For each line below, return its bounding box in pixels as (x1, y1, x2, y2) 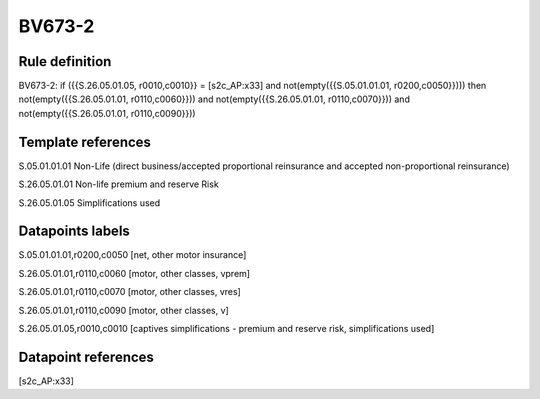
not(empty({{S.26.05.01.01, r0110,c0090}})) (18, 107, 196, 119)
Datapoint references (18, 348, 155, 365)
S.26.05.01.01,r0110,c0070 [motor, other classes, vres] (18, 286, 242, 298)
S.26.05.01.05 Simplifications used (18, 196, 161, 209)
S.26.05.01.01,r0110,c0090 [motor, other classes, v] (18, 304, 229, 316)
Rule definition (18, 53, 112, 70)
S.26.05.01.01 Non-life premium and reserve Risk (18, 178, 219, 190)
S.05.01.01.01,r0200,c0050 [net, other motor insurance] (18, 249, 247, 261)
